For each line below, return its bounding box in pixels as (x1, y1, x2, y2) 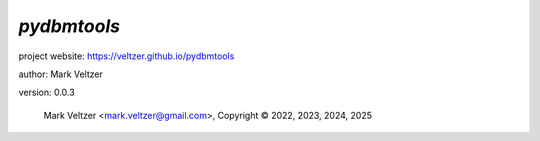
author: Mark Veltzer (18, 68, 104, 80)
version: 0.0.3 (18, 86, 75, 99)
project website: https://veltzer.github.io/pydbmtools (18, 50, 235, 62)
